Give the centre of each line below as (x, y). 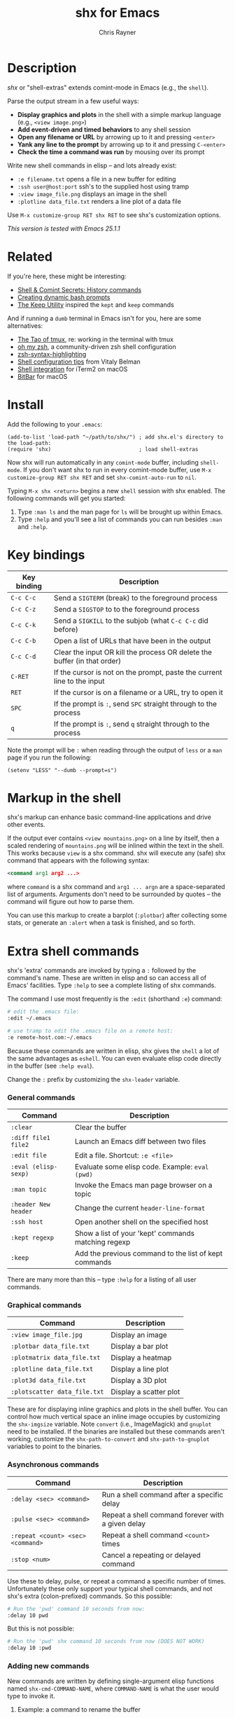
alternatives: (25, 325)
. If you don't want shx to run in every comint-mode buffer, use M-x (116, 469)
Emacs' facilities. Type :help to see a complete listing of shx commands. (112, 985)
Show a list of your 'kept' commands (134, 1233)
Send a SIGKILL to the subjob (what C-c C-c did (131, 620)
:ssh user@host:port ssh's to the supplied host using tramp (103, 186)
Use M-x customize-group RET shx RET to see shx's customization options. (114, 214)
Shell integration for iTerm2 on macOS (72, 369)
